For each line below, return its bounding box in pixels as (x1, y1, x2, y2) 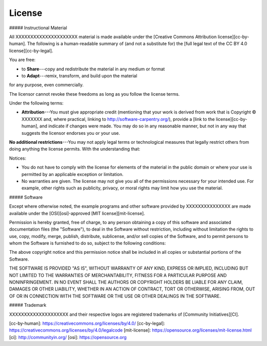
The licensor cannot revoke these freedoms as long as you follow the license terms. (9, 91, 180, 97)
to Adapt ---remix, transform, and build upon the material (21, 72, 137, 79)
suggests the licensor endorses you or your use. (21, 130, 121, 136)
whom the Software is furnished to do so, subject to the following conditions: (9, 240, 166, 246)
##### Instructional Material (9, 25, 67, 31)
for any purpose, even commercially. (9, 82, 84, 88)
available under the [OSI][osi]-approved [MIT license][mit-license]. (9, 210, 145, 216)
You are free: (9, 57, 36, 63)
